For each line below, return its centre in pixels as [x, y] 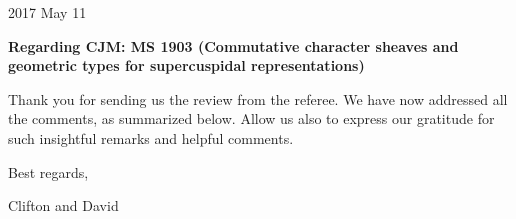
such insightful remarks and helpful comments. [151, 137]
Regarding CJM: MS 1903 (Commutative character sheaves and [233, 45]
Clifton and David [63, 205]
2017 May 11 [47, 12]
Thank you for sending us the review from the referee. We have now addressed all [258, 98]
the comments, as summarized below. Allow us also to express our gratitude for [251, 118]
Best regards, [48, 171]
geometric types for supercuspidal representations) [186, 65]
